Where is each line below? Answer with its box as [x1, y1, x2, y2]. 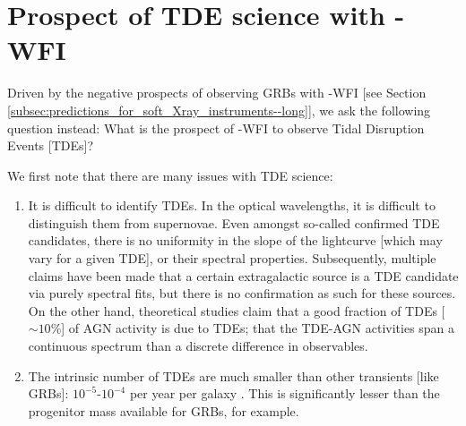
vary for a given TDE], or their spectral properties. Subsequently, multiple [28, 249, 436, 268]
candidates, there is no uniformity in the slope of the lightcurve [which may [28, 231, 443, 250]
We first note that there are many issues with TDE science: [7, 166, 333, 184]
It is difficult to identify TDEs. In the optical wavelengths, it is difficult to [28, 196, 436, 215]
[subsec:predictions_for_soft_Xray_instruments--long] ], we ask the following [7, 100, 431, 119]
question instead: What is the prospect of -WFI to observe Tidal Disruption [7, 118, 425, 137]
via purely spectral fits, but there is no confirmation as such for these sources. [28, 284, 456, 302]
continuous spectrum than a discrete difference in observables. [28, 337, 368, 355]
